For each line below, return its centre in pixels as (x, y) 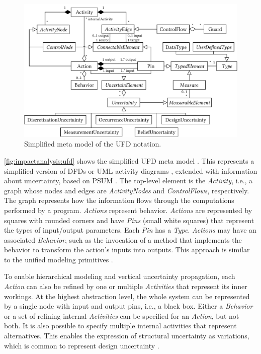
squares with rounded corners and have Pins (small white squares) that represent (129, 220)
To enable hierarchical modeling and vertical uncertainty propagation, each (120, 276)
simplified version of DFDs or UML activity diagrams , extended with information (131, 170)
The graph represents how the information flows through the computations (119, 200)
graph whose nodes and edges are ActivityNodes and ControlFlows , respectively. (127, 190)
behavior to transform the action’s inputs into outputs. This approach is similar (127, 250)
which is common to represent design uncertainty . (82, 345)
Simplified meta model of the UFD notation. (93, 144)
